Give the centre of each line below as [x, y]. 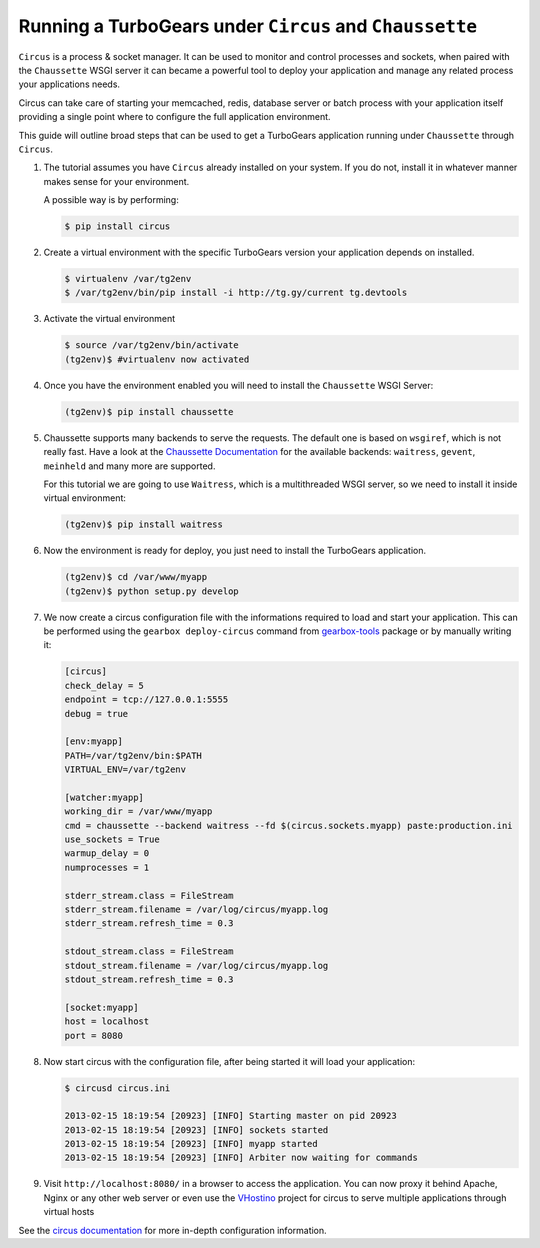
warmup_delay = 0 [107, 853]
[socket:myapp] [101, 1007]
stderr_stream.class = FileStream [149, 895]
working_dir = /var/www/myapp [138, 811]
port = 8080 [94, 1035]
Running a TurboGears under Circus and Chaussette [248, 26]
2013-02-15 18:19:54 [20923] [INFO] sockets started [196, 1129]
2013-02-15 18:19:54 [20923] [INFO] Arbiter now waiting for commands [241, 1158]
